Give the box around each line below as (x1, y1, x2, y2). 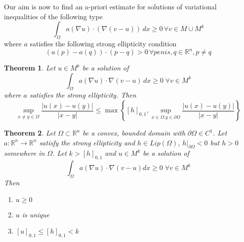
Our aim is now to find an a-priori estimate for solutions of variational (4, 1, 217, 11)
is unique (22, 209, 49, 219)
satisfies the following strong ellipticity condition (30, 38, 177, 48)
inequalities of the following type (4, 11, 103, 21)
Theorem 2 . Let (4, 128, 56, 138)
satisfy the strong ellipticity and (39, 137, 135, 147)
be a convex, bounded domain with (82, 128, 185, 138)
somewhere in (4, 148, 45, 158)
